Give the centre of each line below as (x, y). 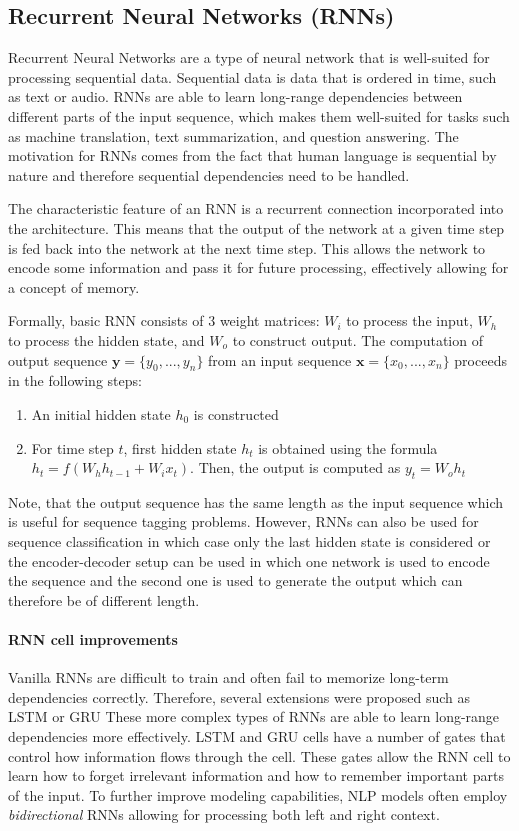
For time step (72, 447)
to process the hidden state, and (106, 339)
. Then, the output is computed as (295, 467)
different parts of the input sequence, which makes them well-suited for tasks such (259, 115)
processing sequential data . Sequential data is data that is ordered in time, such (252, 76)
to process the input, (409, 320)
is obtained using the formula (348, 447)
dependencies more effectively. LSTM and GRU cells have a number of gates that (257, 736)
